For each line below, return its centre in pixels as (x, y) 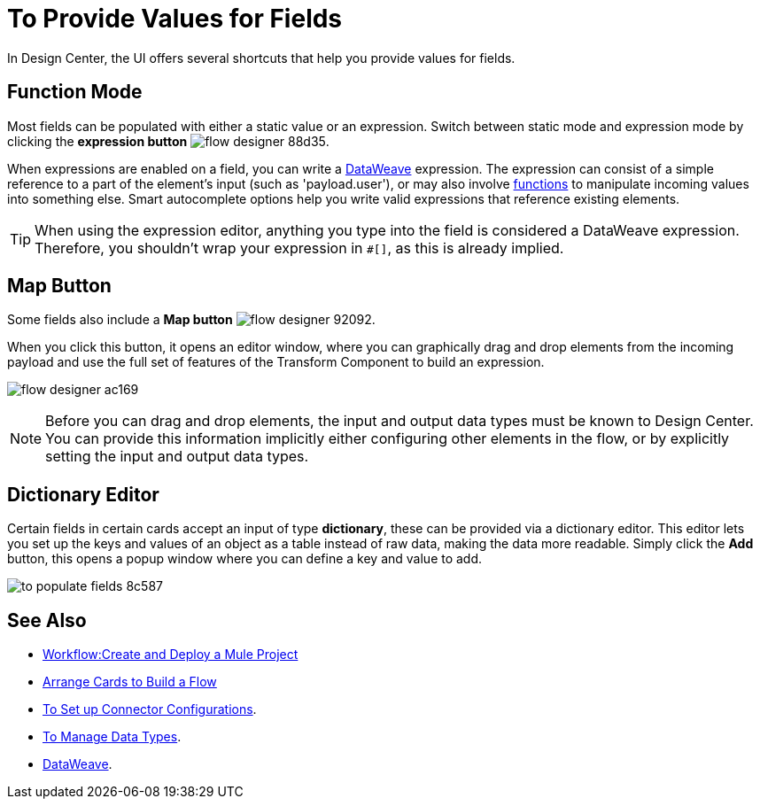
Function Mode (75, 92)
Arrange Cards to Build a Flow (130, 682)
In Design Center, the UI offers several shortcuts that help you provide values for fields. (261, 58)
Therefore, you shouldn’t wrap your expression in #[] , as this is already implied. (299, 248)
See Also (47, 620)
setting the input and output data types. (177, 457)
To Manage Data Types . (112, 737)
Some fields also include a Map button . (191, 320)
